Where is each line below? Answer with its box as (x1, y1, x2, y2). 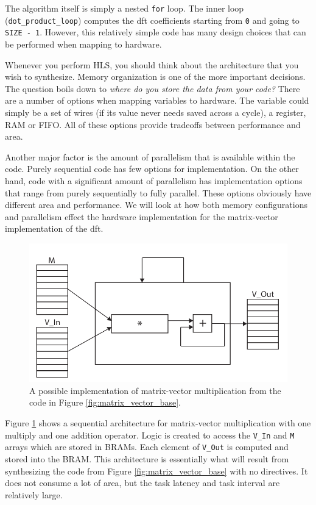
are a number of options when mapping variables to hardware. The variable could (5, 94, 309, 107)
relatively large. (5, 488, 63, 501)
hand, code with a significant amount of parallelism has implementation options (5, 174, 303, 187)
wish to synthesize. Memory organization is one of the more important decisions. (5, 70, 306, 83)
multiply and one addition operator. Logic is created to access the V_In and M (5, 428, 295, 441)
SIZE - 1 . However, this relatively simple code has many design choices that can (5, 26, 306, 38)
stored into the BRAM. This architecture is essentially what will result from (5, 452, 289, 465)
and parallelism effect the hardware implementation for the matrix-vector (5, 210, 278, 223)
